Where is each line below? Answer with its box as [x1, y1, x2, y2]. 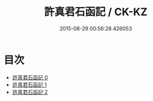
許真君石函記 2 [12, 88, 48, 95]
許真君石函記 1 [12, 81, 47, 88]
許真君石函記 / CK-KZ [44, 5, 148, 19]
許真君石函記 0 [12, 74, 48, 81]
